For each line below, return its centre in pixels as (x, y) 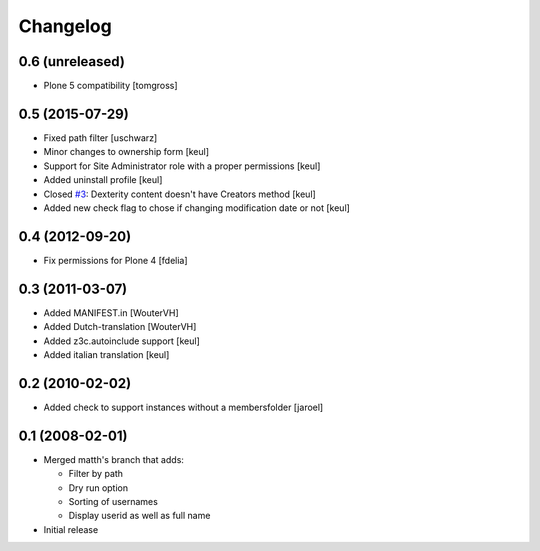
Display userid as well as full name (139, 516)
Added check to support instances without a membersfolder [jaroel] (183, 407)
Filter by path (96, 474)
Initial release (71, 529)
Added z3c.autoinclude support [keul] (121, 341)
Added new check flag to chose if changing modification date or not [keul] (196, 207)
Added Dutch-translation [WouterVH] (120, 327)
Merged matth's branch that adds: (114, 459)
